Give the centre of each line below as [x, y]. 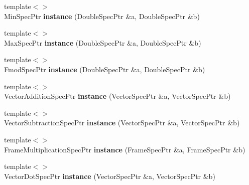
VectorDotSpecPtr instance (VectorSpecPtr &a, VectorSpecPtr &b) [110, 176]
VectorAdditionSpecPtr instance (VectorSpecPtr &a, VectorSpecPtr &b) [117, 96]
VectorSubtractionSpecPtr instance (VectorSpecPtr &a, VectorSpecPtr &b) [122, 123]
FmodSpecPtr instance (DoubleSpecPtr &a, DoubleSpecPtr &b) [105, 69]
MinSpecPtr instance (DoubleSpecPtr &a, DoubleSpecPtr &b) [102, 16]
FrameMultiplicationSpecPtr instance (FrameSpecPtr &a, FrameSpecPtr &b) [125, 149]
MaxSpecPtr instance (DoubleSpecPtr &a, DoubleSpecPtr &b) [103, 42]
